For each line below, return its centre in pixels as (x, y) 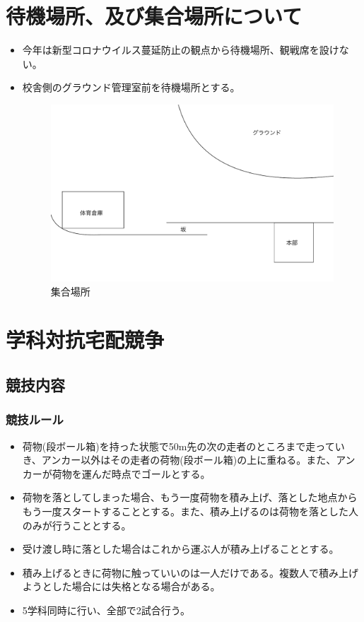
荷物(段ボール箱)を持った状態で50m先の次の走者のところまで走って (178, 446)
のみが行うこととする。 (77, 525)
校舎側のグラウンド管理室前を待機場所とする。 (131, 87)
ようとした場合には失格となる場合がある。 (121, 586)
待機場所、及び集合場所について (154, 16)
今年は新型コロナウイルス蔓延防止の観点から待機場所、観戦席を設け (181, 50)
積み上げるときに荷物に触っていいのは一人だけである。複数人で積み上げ (190, 572)
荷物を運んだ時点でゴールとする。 (131, 473)
